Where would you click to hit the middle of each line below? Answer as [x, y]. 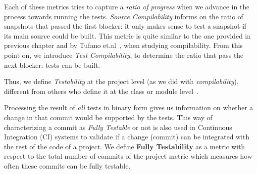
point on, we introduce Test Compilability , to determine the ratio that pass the [124, 55]
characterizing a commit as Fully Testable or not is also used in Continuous [118, 127]
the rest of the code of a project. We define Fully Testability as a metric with [125, 146]
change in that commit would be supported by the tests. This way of [108, 117]
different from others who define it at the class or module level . [102, 91]
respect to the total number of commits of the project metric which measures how [128, 156]
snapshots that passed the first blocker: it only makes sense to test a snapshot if [125, 26]
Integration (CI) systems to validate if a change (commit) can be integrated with [127, 137]
